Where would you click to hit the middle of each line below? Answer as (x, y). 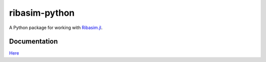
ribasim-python (42, 13)
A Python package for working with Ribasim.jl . (56, 28)
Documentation (33, 42)
